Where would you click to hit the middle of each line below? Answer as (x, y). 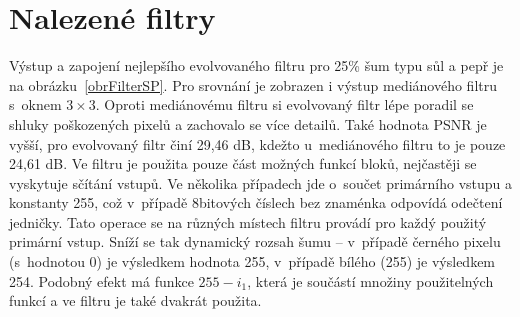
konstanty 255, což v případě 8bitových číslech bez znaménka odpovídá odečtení (256, 202)
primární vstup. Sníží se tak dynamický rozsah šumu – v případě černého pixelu (255, 241)
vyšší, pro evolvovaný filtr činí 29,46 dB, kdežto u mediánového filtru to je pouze (257, 143)
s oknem (35, 104)
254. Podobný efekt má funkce (101, 280)
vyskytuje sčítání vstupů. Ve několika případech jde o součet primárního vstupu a (261, 182)
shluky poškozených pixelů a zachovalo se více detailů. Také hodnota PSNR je (248, 123)
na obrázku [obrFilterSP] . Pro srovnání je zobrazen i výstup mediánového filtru (253, 84)
